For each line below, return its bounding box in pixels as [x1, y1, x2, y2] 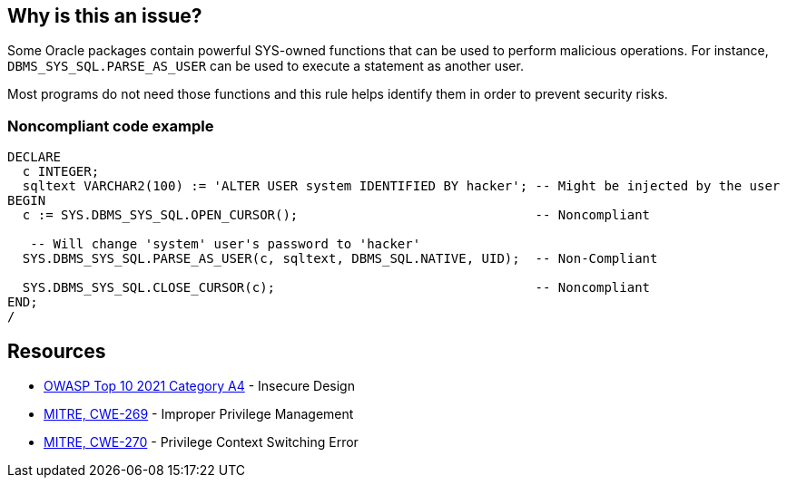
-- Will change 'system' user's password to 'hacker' [30, 237, 421, 252]
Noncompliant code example [7, 116, 214, 135]
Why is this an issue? [7, 5, 202, 27]
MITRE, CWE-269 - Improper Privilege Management [44, 406, 354, 422]
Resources [7, 339, 106, 363]
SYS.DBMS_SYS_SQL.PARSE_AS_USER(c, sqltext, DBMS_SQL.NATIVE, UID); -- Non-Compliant [22, 251, 658, 267]
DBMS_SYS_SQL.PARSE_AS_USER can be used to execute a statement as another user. [7, 58, 524, 74]
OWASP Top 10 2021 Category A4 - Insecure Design [44, 378, 355, 394]
